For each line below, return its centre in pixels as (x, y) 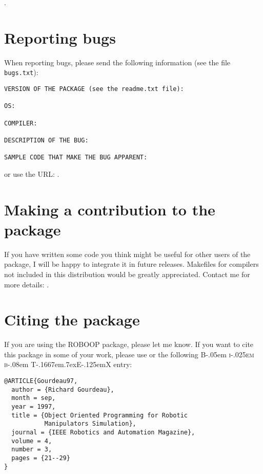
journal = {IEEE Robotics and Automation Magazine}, (103, 432)
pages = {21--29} (41, 458)
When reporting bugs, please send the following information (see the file (117, 62)
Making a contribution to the (110, 209)
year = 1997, (34, 407)
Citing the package (72, 320)
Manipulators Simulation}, (90, 424)
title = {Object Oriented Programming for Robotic (99, 415)
